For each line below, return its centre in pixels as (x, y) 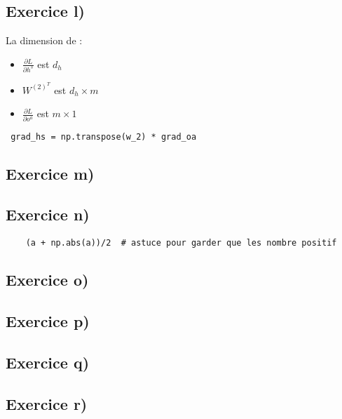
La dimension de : (44, 40)
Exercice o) (47, 280)
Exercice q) (48, 362)
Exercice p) (48, 321)
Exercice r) (47, 403)
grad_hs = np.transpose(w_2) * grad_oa (104, 137)
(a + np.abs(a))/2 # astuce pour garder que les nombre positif (181, 243)
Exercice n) (48, 214)
